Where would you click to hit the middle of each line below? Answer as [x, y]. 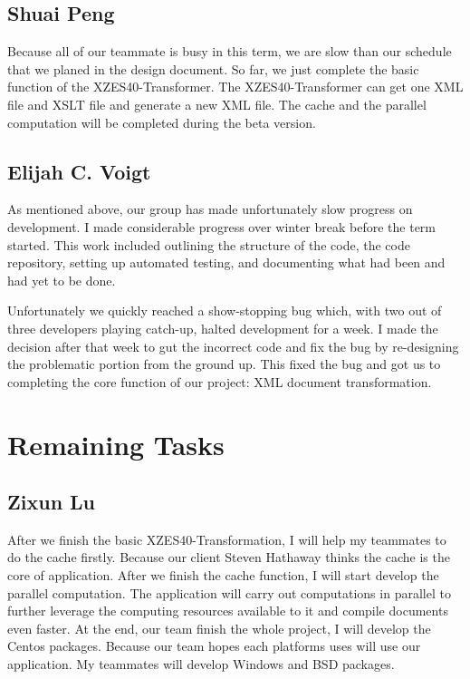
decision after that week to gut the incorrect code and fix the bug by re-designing [233, 346]
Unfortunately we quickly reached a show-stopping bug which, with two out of [225, 310]
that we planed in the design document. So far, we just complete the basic [213, 68]
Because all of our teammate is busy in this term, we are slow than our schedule [230, 51]
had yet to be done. [62, 280]
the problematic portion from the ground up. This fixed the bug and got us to [224, 364]
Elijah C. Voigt [79, 171]
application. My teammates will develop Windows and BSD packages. [201, 664]
